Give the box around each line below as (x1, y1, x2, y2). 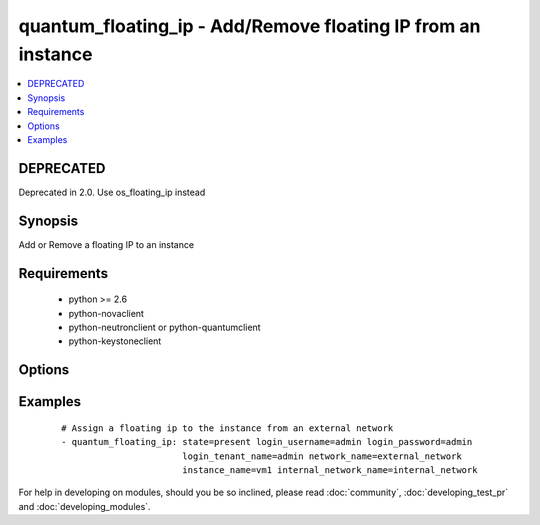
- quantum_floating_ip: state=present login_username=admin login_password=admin (61, 436, 473, 448)
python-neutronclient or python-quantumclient (68, 321, 261, 333)
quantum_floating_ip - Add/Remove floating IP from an (18, 15, 481, 37)
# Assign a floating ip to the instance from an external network (61, 422, 394, 434)
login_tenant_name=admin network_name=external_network (181, 450, 462, 462)
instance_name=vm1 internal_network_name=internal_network (181, 464, 478, 475)
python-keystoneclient (68, 335, 162, 347)
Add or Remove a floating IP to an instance (18, 238, 195, 250)
